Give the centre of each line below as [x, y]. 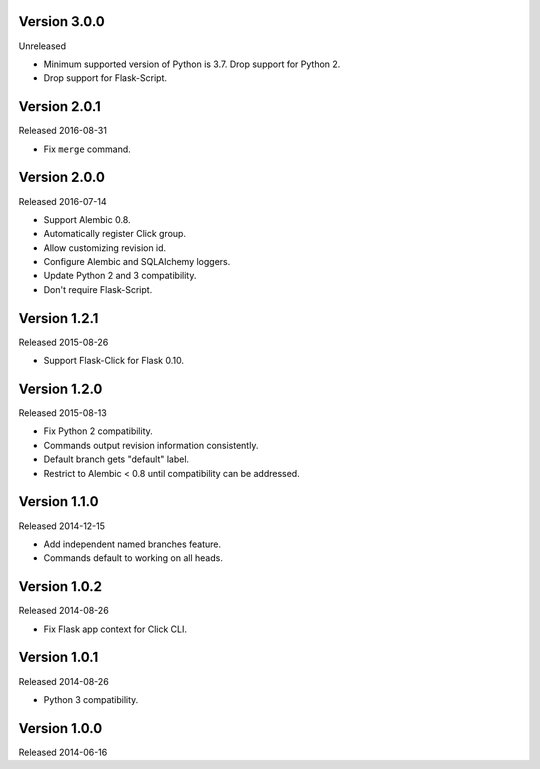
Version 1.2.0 [60, 388]
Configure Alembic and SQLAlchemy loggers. [137, 262]
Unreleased [42, 46]
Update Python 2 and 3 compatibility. [120, 276]
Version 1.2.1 [58, 318]
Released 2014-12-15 [61, 526]
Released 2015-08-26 [63, 342]
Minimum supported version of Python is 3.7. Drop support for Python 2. [192, 64]
